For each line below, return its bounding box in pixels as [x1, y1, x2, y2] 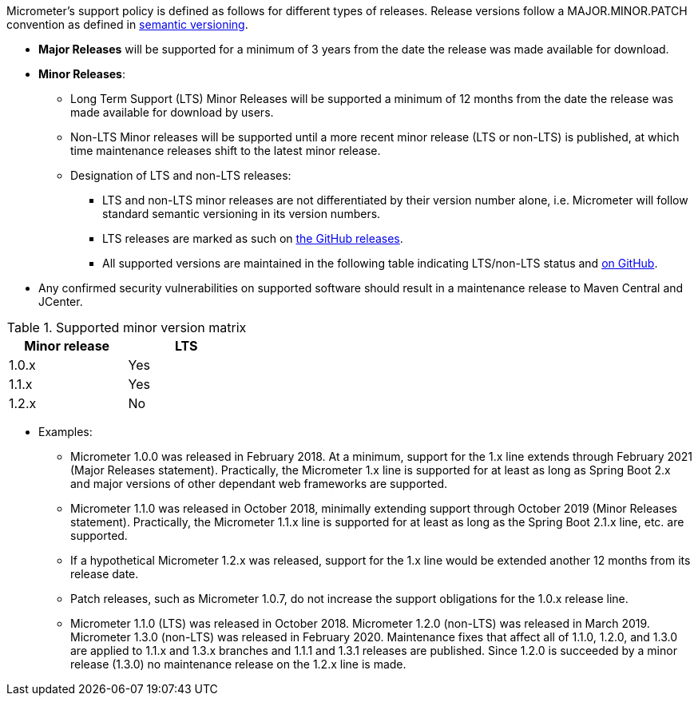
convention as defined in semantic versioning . [6, 18, 248, 31]
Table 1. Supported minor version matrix [6, 319, 247, 335]
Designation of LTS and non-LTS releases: [70, 169, 291, 182]
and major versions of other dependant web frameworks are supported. [70, 477, 448, 490]
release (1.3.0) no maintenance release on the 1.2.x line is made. [70, 657, 407, 671]
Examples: [38, 425, 93, 438]
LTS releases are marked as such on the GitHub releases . [102, 232, 403, 245]
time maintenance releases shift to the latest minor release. [70, 144, 381, 157]
